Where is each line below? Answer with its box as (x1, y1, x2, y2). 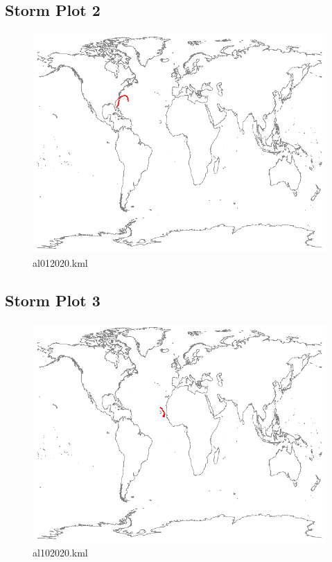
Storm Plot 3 (5, 289, 101, 310)
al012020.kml (33, 255, 88, 270)
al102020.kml (33, 545, 88, 560)
